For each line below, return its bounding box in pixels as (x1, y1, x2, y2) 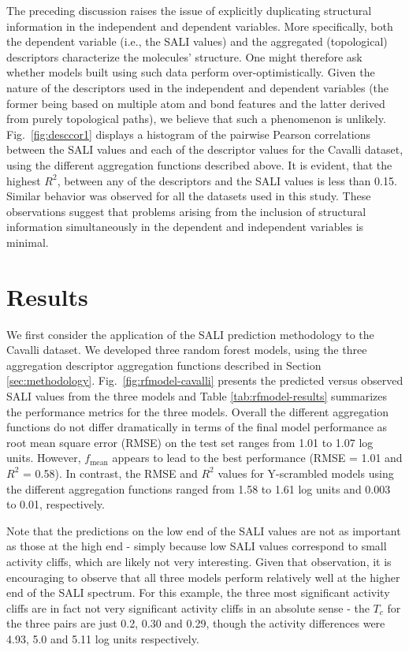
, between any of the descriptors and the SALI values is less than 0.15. (57, 172, 397, 188)
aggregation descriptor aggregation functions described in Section (6, 356, 322, 373)
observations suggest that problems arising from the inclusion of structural (6, 203, 366, 219)
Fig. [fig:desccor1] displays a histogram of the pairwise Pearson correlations (6, 125, 371, 142)
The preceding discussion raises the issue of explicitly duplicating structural (6, 2, 372, 18)
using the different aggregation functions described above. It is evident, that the (6, 156, 392, 173)
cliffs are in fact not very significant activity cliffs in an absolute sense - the (6, 599, 370, 616)
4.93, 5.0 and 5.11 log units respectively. (6, 630, 199, 646)
